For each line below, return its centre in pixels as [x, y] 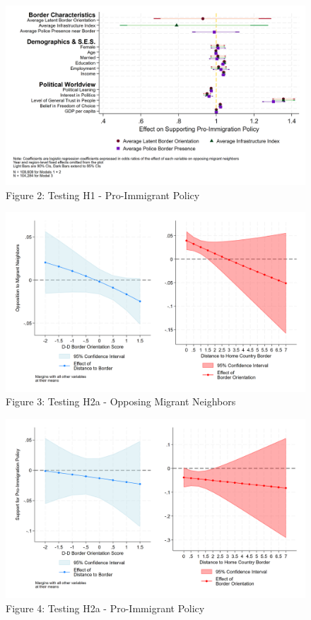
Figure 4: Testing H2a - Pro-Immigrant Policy [105, 608]
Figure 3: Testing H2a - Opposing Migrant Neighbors [121, 401]
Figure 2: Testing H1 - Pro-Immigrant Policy [103, 195]
